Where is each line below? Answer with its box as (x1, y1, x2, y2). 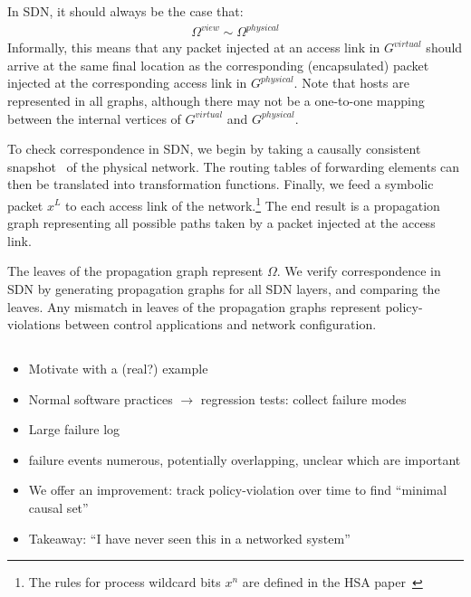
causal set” (28, 498, 89, 517)
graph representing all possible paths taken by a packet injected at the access (7, 213, 436, 232)
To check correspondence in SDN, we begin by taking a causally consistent (7, 139, 421, 158)
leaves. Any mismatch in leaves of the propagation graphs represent (7, 297, 381, 316)
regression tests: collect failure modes (200, 389, 407, 408)
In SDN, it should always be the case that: (7, 2, 244, 20)
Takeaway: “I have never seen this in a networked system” (28, 528, 351, 547)
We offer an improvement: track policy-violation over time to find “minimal (28, 480, 447, 499)
